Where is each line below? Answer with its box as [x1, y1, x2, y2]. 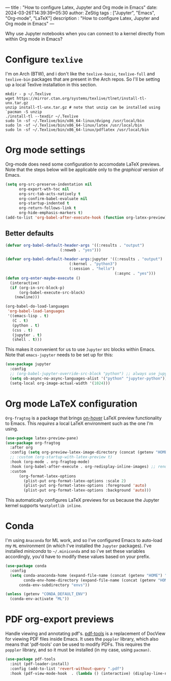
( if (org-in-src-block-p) [10, 285, 65, 290]
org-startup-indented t [18, 201, 70, 206]
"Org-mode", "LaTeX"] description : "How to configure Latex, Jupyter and [5, 15, 159, 21]
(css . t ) [12, 327, 33, 333]
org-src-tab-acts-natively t [18, 191, 81, 196]
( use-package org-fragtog [5, 440, 60, 445]
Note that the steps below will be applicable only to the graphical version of [5, 166, 164, 173]
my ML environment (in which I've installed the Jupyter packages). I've [5, 543, 152, 549]
